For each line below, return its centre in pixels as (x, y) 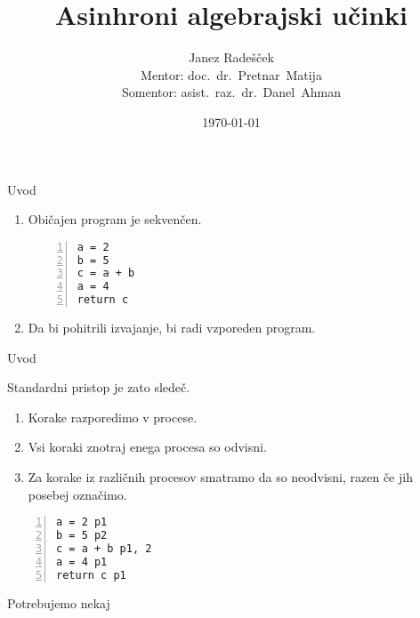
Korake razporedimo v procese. (113, 417)
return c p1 (91, 575)
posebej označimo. (77, 494)
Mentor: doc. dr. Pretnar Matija (231, 74)
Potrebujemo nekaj (59, 602)
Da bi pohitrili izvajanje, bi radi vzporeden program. (172, 328)
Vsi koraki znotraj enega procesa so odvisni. (147, 447)
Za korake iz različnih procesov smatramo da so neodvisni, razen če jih (220, 477)
